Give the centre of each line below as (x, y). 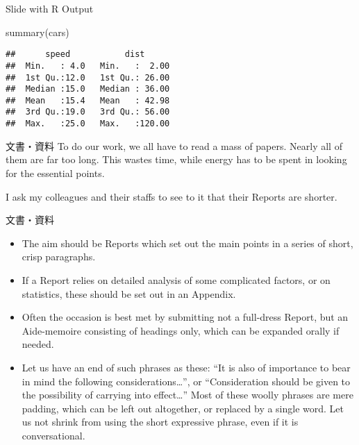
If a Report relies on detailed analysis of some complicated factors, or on (176, 279)
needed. (38, 344)
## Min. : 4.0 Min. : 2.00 (88, 66)
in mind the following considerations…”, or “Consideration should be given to (186, 381)
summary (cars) (37, 32)
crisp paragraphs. (59, 257)
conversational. (53, 435)
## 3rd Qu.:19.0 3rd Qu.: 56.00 (88, 112)
